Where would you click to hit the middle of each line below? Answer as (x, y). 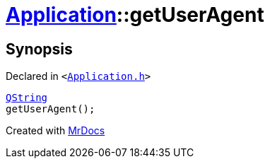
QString (27, 98)
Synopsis (39, 49)
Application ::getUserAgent (135, 15)
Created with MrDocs (55, 131)
